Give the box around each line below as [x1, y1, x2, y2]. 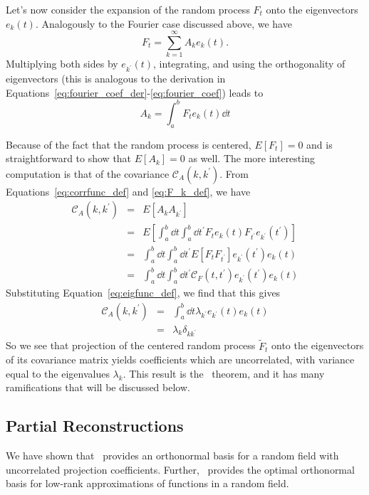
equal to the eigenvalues [6, 366, 110, 380]
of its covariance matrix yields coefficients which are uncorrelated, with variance [6, 352, 355, 367]
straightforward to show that [6, 151, 132, 166]
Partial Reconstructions [6, 415, 184, 437]
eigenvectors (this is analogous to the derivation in [6, 71, 226, 86]
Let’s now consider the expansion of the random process [6, 2, 250, 16]
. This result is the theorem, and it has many [123, 366, 325, 380]
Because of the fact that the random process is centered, [6, 137, 251, 151]
